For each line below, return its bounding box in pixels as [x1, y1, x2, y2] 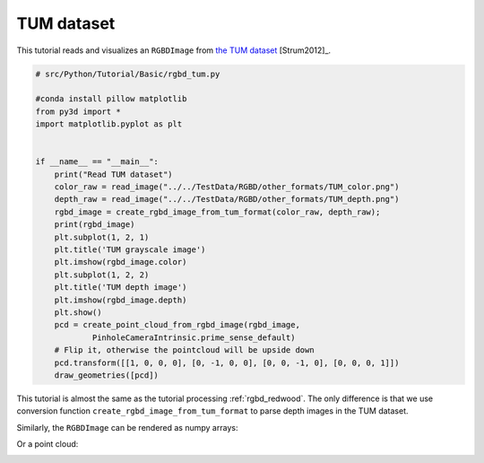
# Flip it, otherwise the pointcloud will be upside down [54, 345, 315, 355]
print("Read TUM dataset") [54, 169, 174, 179]
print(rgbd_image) [54, 220, 135, 230]
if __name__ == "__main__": [35, 157, 159, 167]
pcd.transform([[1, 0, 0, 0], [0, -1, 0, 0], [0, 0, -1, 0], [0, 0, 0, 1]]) [54, 357, 400, 368]
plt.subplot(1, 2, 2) [54, 269, 150, 280]
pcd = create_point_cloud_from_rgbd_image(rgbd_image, [54, 319, 300, 330]
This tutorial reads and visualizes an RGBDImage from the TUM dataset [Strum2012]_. [16, 45, 332, 56]
